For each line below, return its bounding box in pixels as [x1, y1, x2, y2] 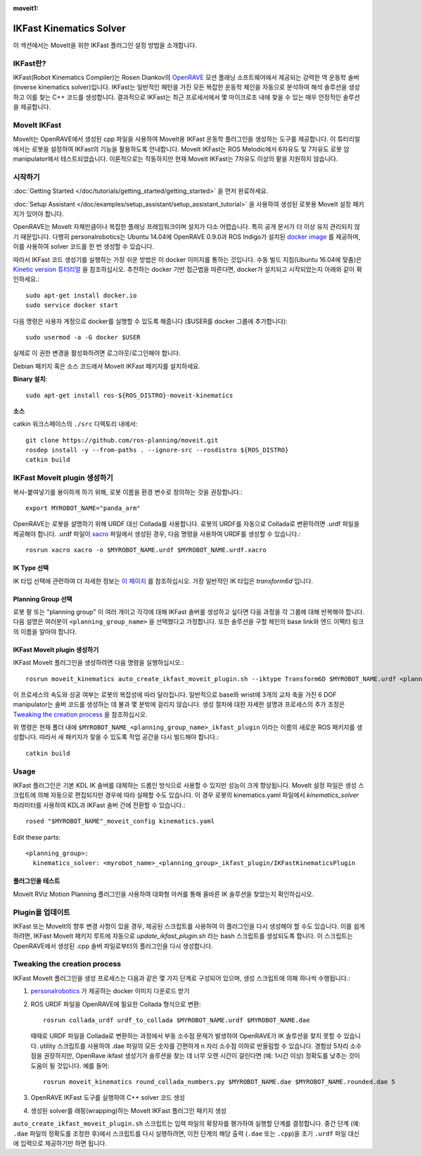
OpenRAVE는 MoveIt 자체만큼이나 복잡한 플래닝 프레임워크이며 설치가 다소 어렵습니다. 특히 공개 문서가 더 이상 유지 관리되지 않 [13, 223, 360, 231]
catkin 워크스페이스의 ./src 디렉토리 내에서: [13, 420, 138, 428]
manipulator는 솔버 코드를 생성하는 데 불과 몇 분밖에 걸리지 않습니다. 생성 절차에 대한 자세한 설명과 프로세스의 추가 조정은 [13, 700, 345, 709]
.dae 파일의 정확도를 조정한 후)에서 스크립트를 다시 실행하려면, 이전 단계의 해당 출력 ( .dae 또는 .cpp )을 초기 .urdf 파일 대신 [13, 1129, 360, 1138]
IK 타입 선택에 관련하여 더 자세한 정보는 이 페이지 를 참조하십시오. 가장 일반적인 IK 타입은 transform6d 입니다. [13, 576, 313, 585]
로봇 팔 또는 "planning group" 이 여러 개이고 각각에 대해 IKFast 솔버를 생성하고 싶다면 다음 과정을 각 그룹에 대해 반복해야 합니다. [13, 607, 365, 616]
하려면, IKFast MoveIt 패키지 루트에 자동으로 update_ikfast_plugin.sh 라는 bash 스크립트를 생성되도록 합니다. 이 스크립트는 [13, 932, 353, 940]
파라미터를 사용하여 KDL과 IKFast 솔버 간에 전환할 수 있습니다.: [13, 800, 186, 809]
